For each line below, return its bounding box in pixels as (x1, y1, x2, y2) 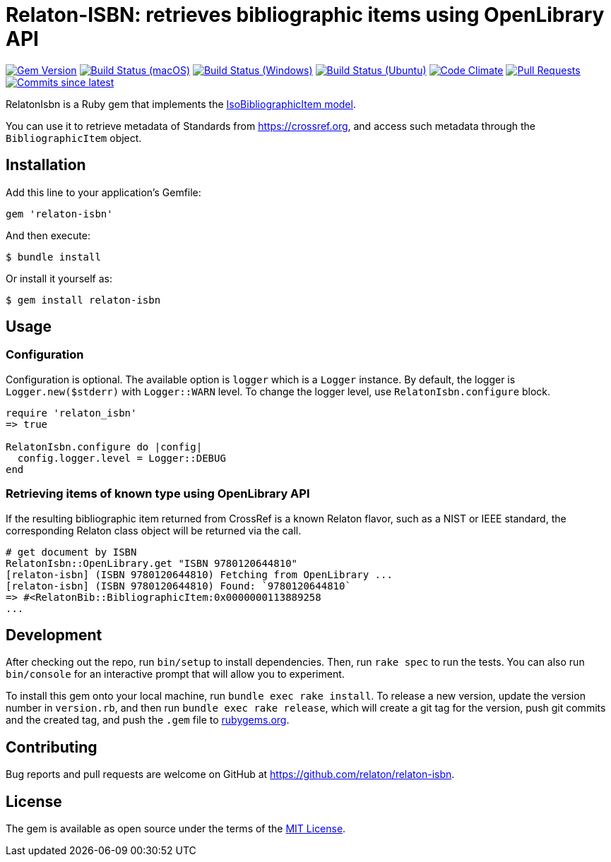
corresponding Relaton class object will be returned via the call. (6, 524, 302, 537)
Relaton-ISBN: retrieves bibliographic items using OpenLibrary (6, 3, 605, 27)
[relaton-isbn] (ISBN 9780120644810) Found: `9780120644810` (6, 580, 351, 592)
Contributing (6, 738, 97, 756)
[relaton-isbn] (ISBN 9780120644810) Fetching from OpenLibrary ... (6, 568, 393, 580)
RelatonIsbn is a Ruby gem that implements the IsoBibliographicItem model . (6, 97, 356, 110)
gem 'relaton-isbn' (6, 208, 113, 220)
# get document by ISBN (6, 546, 137, 558)
